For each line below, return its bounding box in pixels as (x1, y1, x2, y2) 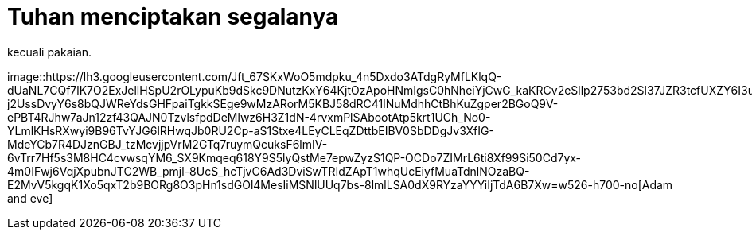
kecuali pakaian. (7, 44, 92, 59)
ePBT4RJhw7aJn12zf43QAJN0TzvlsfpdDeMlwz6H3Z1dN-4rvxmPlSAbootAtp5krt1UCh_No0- (7, 110, 491, 124)
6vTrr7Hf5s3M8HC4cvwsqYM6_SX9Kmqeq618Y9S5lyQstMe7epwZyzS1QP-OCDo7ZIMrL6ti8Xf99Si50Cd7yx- (7, 150, 582, 164)
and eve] (7, 191, 53, 205)
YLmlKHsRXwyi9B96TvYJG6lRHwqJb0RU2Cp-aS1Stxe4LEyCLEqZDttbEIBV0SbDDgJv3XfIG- (7, 123, 494, 137)
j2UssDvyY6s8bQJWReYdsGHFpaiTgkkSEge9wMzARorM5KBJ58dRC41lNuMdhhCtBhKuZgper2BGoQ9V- (7, 96, 559, 110)
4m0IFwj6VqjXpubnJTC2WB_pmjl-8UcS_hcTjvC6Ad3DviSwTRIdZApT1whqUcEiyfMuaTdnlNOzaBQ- (7, 164, 530, 178)
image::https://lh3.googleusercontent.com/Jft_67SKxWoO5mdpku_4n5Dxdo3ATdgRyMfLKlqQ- (7, 69, 502, 83)
